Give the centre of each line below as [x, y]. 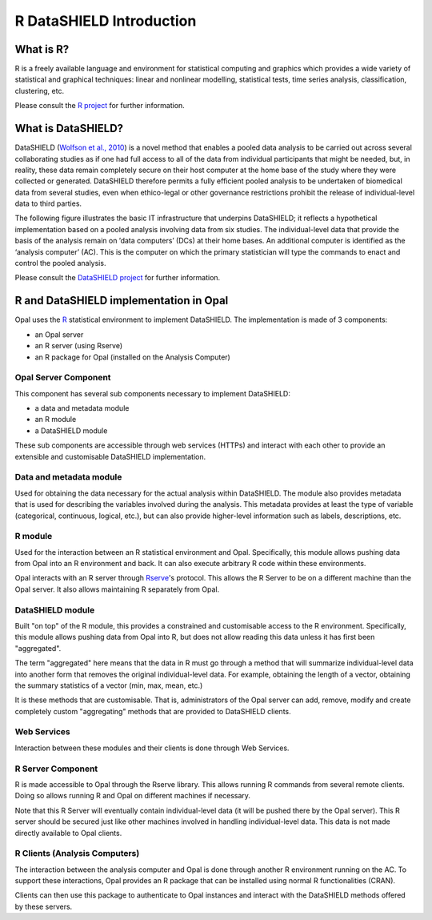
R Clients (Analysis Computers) [77, 854]
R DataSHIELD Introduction [106, 21]
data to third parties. [48, 203]
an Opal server [59, 334]
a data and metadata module [82, 408]
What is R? [42, 49]
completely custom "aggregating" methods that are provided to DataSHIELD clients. [153, 711]
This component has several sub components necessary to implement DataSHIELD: [153, 393]
